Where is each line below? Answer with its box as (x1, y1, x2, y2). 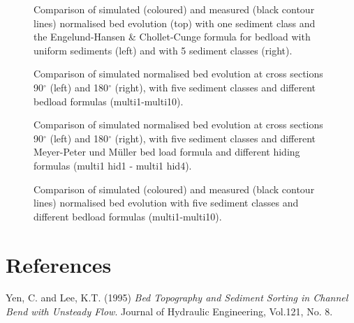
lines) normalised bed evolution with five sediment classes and (34, 195, 299, 210)
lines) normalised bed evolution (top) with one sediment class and (34, 15, 316, 30)
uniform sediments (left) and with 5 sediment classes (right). (34, 43, 293, 57)
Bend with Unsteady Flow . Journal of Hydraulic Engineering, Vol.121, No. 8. (6, 304, 333, 319)
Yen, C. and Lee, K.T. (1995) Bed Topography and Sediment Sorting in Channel (6, 290, 348, 305)
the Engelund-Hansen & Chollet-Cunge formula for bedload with (34, 29, 311, 44)
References (6, 250, 112, 278)
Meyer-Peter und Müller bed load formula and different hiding (34, 144, 300, 159)
